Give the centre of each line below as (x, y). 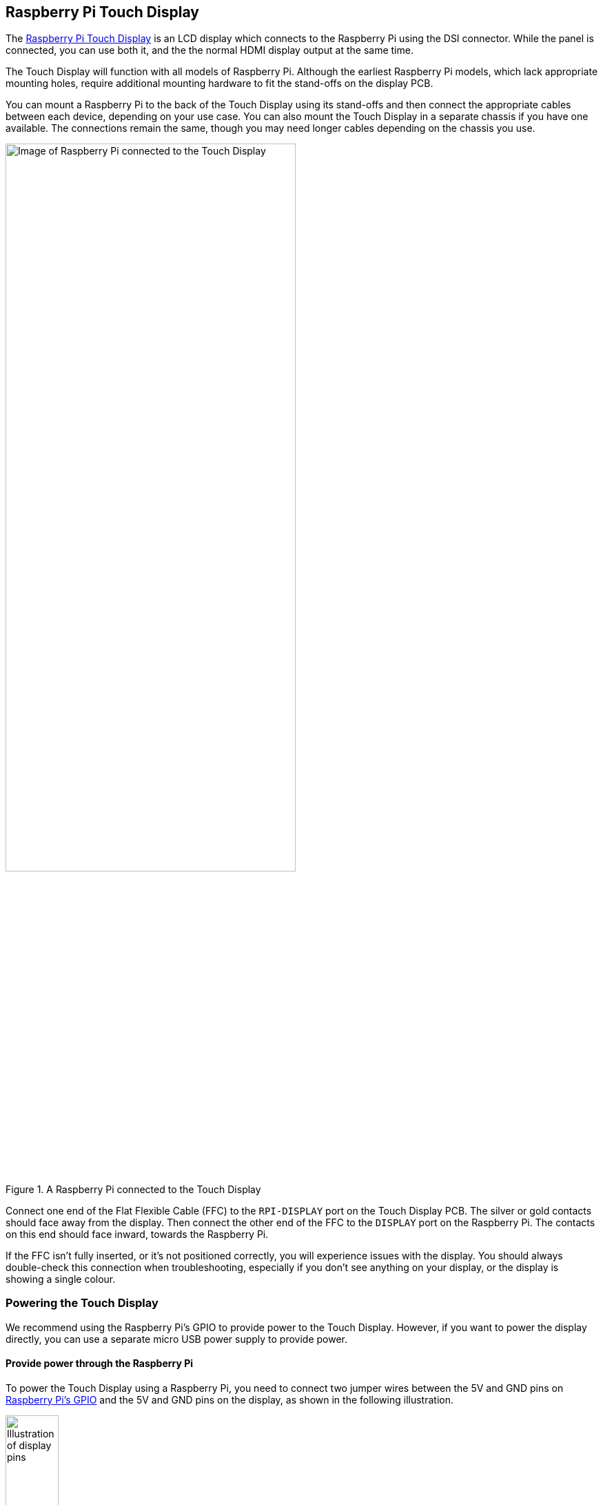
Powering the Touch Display (82, 1303)
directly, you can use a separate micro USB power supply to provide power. (177, 1339)
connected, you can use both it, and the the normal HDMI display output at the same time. (209, 50)
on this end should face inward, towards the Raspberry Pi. (137, 1234)
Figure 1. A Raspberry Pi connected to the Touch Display (133, 1189)
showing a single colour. (61, 1279)
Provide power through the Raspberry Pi (100, 1364)
